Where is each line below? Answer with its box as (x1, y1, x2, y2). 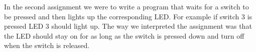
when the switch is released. (4, 40, 90, 51)
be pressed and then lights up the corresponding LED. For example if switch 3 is (4, 11, 252, 21)
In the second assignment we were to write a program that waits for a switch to (4, 1, 249, 11)
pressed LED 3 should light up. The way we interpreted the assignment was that (4, 21, 252, 31)
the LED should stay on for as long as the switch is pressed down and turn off (4, 30, 244, 41)
